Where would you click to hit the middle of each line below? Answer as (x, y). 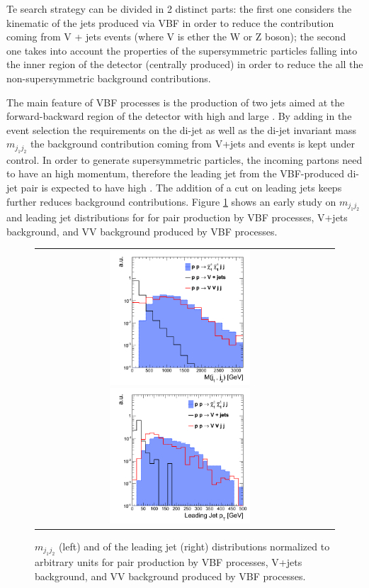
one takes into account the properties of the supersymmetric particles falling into (182, 50)
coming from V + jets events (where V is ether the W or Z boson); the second (176, 37)
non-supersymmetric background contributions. (109, 78)
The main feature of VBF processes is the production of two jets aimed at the (176, 102)
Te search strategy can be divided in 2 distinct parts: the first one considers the (179, 9)
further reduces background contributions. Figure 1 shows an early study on (171, 201)
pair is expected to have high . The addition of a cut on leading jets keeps (181, 187)
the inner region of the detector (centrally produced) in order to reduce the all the (185, 64)
